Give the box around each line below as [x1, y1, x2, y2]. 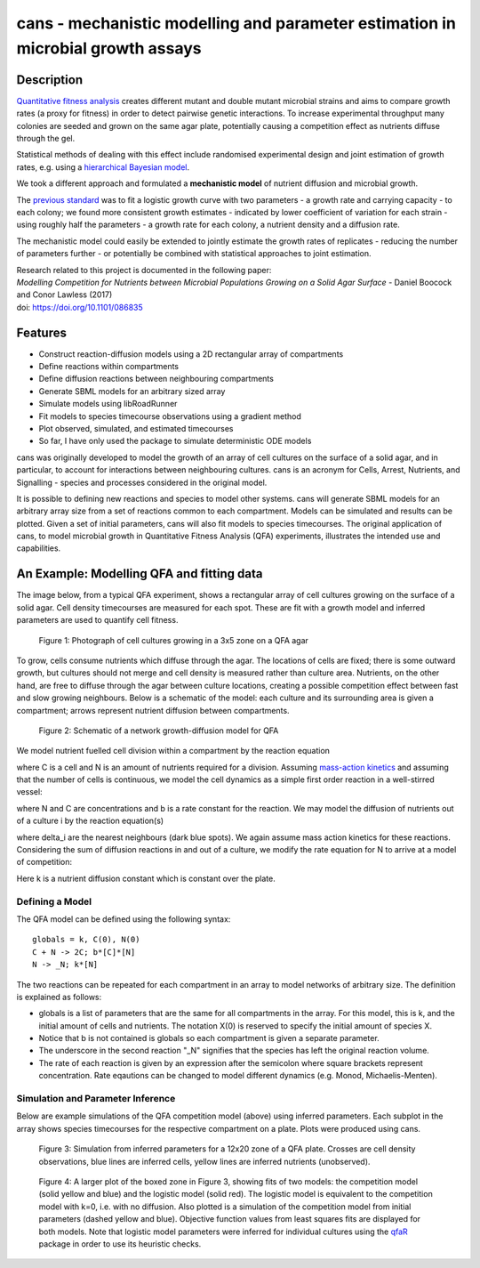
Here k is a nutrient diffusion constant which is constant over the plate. [16, 873, 276, 884]
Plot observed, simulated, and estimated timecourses [38, 423, 234, 433]
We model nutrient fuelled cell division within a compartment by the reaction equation [16, 746, 331, 756]
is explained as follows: [16, 991, 102, 1002]
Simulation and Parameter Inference [16, 1093, 176, 1105]
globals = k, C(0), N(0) [32, 934, 140, 945]
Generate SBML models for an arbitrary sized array [38, 385, 226, 396]
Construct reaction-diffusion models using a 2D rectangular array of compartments [38, 348, 344, 359]
